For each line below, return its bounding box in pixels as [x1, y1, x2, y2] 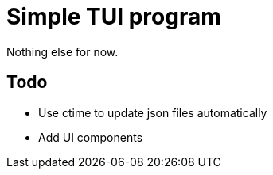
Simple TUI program [6, 3, 221, 30]
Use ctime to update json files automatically [38, 105, 267, 120]
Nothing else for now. [6, 44, 119, 59]
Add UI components [38, 130, 143, 144]
